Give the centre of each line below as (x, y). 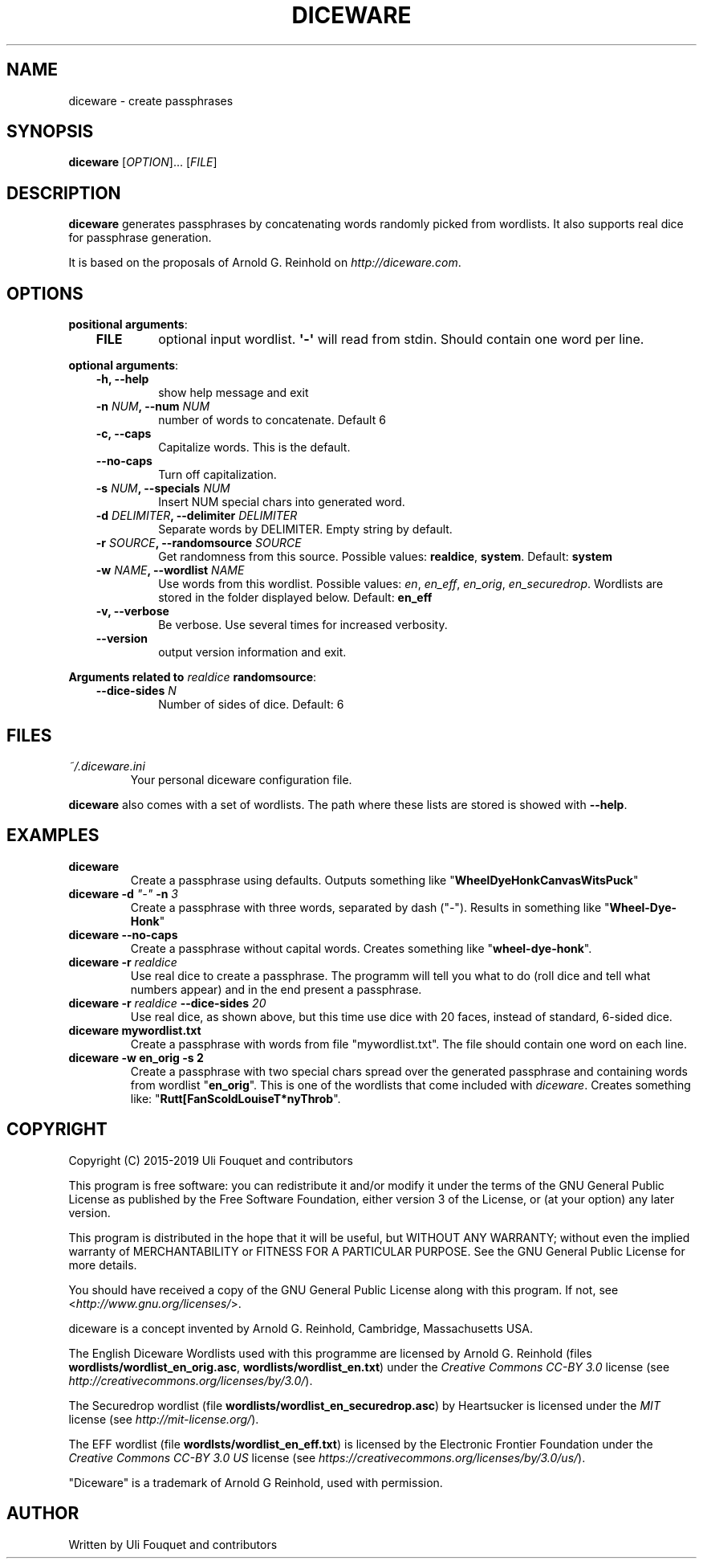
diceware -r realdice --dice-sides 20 (167, 1003)
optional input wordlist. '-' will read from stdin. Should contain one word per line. (401, 339)
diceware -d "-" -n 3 (123, 893)
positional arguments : (128, 325)
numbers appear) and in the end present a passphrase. (276, 989)
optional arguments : (124, 366)
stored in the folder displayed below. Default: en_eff (295, 598)
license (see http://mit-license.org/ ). (164, 1419)
